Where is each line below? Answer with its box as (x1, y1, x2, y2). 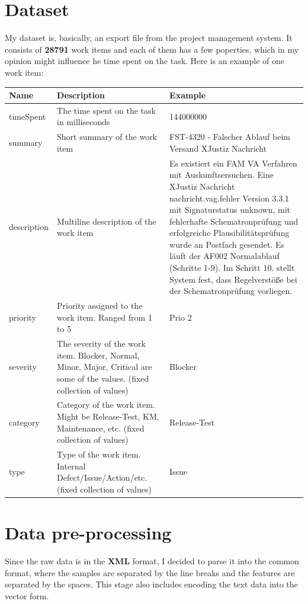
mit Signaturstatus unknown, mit (169, 203, 291, 216)
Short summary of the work (57, 130, 158, 143)
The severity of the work (57, 337, 146, 350)
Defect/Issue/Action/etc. (57, 471, 147, 484)
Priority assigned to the (57, 299, 143, 312)
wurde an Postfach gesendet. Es (169, 238, 284, 250)
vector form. (5, 589, 49, 602)
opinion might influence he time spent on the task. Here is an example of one (5, 55, 284, 67)
